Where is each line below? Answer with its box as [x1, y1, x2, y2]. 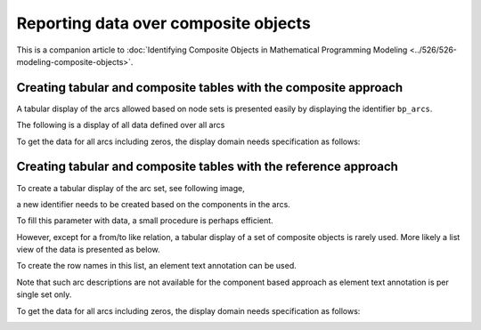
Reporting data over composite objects [16, 13, 311, 33]
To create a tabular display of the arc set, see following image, [16, 182, 245, 193]
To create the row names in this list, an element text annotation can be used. [16, 261, 298, 271]
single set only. [16, 289, 72, 300]
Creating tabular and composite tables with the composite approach [16, 80, 404, 95]
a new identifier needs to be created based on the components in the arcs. [16, 198, 291, 209]
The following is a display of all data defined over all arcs [16, 120, 225, 131]
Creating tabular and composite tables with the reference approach [16, 159, 398, 174]
